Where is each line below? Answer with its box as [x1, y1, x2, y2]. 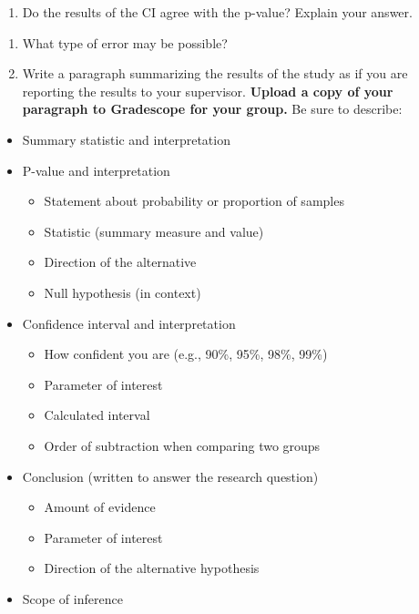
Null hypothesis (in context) [44, 282, 201, 302]
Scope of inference [22, 588, 123, 608]
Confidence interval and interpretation [22, 313, 236, 333]
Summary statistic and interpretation [22, 129, 230, 148]
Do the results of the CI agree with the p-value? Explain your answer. [22, 3, 413, 21]
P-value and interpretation [22, 160, 170, 179]
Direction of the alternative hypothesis [44, 558, 260, 578]
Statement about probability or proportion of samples [44, 191, 344, 210]
